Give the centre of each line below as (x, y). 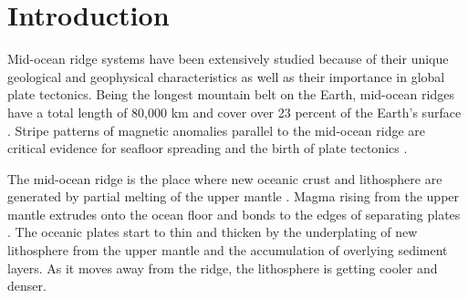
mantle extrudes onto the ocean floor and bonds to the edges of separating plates (234, 214)
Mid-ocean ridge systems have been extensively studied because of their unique (228, 59)
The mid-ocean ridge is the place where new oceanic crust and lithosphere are (225, 178)
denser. (27, 286)
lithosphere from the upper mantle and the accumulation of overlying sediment (228, 250)
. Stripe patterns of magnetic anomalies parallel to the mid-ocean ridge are (217, 130)
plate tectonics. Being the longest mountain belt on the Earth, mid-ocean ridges (231, 94)
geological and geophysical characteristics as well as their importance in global (226, 76)
